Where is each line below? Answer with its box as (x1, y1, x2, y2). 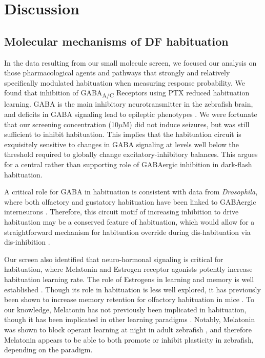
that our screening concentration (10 (4, 118, 119, 129)
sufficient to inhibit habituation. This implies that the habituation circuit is (4, 129, 241, 140)
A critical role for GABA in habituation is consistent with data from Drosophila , (4, 186, 258, 197)
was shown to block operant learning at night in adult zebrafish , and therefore (4, 324, 252, 334)
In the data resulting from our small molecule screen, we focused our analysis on (4, 57, 257, 68)
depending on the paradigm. (4, 344, 93, 355)
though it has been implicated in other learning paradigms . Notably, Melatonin (4, 314, 255, 325)
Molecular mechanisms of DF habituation (4, 33, 229, 49)
